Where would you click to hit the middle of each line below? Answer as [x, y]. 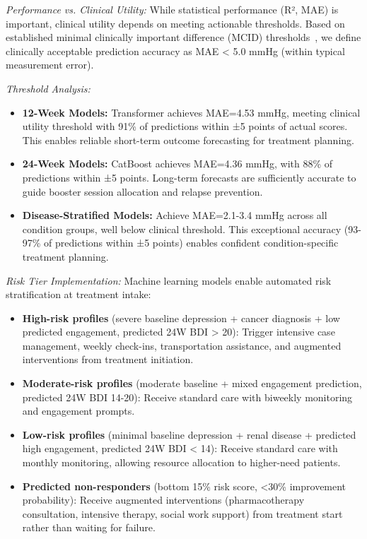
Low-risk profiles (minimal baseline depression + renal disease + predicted [189, 434]
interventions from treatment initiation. [108, 359]
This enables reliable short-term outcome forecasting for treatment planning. [188, 140]
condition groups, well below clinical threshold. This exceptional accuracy [182, 229]
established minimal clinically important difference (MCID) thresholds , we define [183, 37]
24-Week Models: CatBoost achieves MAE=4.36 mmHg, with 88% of [177, 164]
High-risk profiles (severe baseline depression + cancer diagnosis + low [181, 318]
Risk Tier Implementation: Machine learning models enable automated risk [169, 280]
